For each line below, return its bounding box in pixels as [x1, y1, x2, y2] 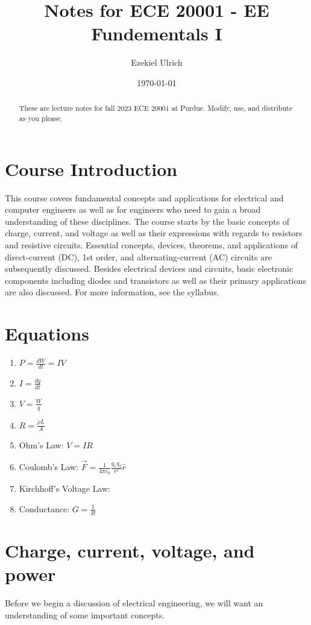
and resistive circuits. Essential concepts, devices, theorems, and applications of [5, 238, 298, 251]
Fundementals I [91, 21, 222, 46]
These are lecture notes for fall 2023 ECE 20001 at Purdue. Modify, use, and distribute [19, 103, 292, 113]
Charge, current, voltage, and [5, 538, 255, 562]
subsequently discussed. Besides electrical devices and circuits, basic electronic [5, 262, 294, 275]
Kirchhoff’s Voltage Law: [19, 482, 110, 495]
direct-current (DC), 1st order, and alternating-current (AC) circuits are [5, 250, 272, 263]
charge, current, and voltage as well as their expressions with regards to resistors [5, 227, 303, 239]
